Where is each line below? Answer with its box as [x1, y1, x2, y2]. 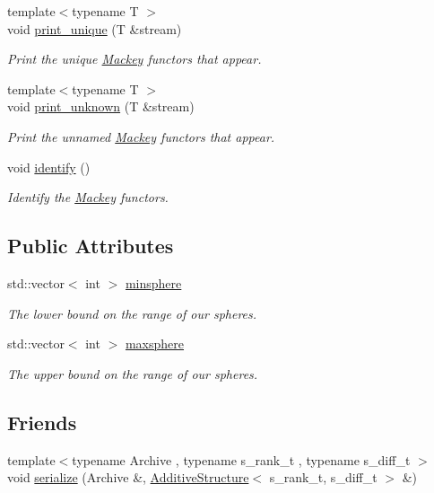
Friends [7, 408, 77, 436]
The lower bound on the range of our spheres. [7, 304, 257, 322]
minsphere [125, 273, 182, 292]
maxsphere [125, 334, 185, 353]
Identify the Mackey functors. [7, 188, 169, 207]
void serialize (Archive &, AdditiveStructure [7, 468, 249, 487]
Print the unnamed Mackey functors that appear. [7, 127, 275, 145]
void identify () [7, 157, 91, 176]
